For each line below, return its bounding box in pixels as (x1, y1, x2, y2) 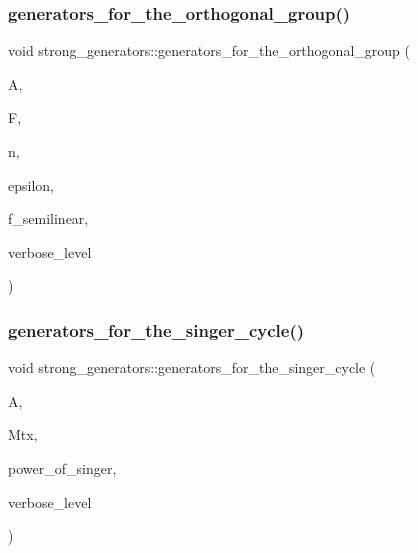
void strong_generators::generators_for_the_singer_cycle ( (8, 357, 376, 378)
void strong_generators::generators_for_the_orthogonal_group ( (8, 40, 410, 61)
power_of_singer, (8, 457, 117, 478)
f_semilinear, (8, 208, 89, 229)
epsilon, (8, 174, 54, 195)
